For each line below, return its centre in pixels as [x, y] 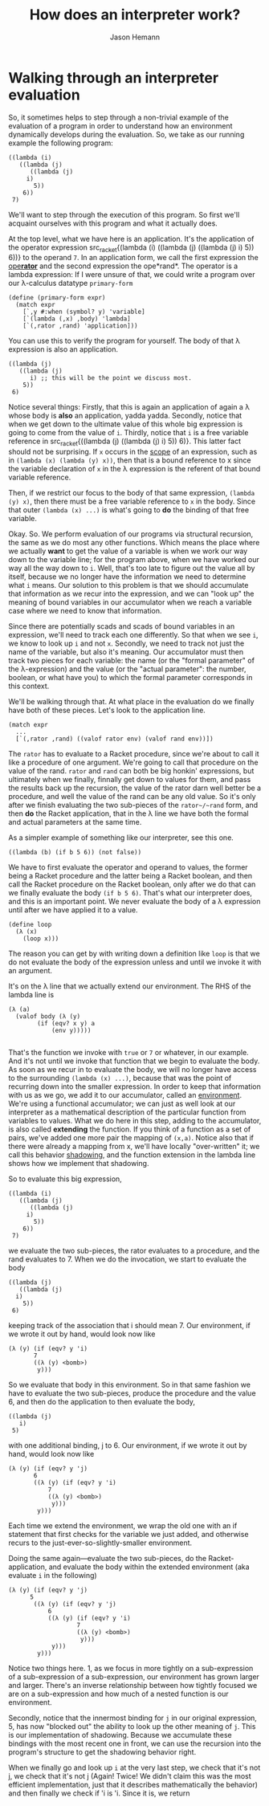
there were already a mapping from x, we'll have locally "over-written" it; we [134, 1147]
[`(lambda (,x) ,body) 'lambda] [77, 319]
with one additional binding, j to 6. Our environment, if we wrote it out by [128, 1445]
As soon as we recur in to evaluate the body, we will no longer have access [132, 1070]
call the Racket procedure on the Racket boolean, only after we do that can [132, 884]
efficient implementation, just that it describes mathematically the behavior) [133, 1785]
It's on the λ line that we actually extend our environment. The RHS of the [130, 986]
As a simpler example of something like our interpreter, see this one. [121, 838]
